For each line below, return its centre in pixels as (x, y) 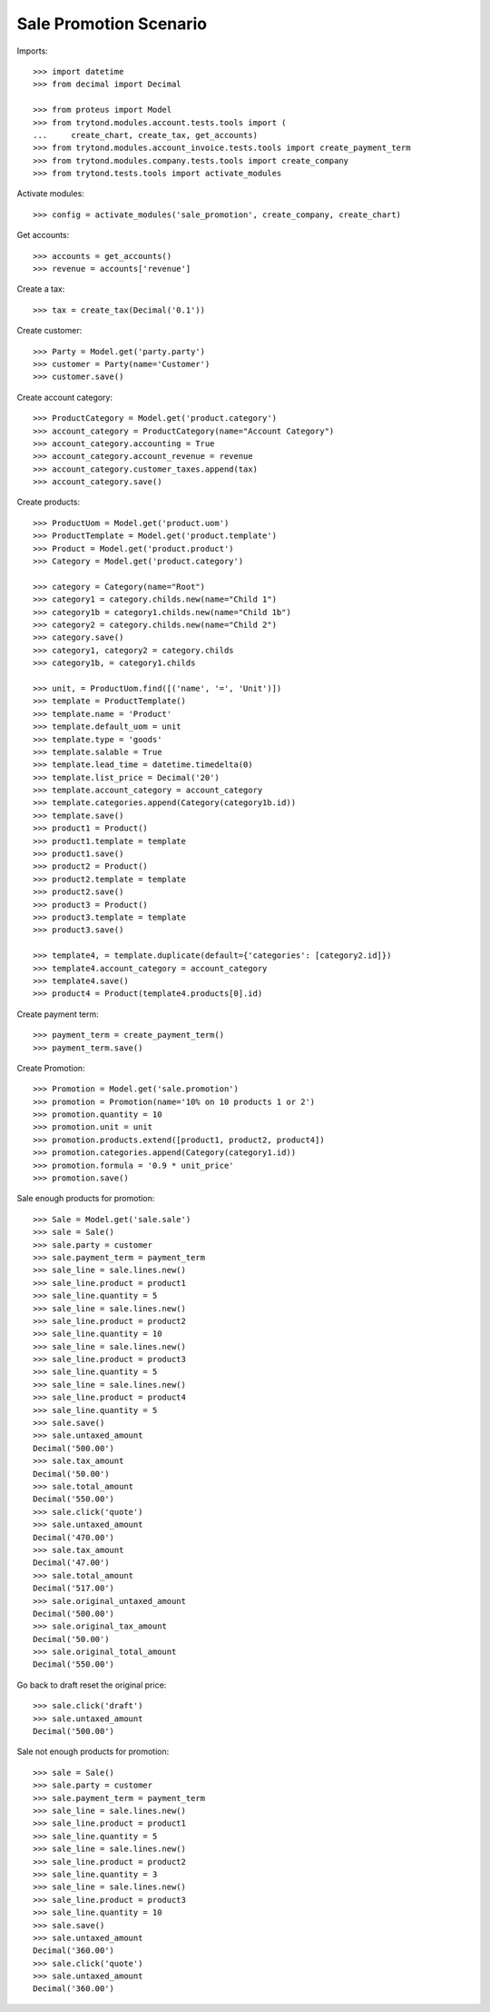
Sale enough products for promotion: (86, 1199)
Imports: (33, 51)
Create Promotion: (51, 1068)
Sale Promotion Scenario (112, 24)
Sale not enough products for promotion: (93, 1752)
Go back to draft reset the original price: (92, 1685)
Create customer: (49, 331)
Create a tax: (41, 289)
